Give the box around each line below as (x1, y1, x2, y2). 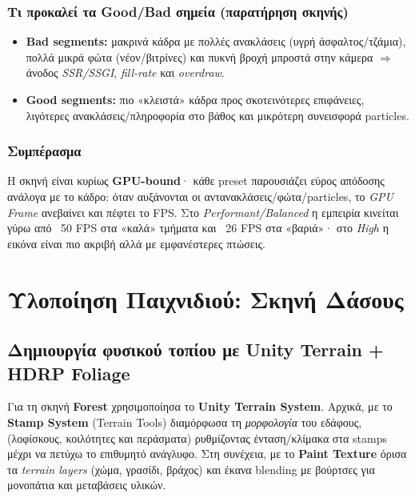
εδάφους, (320, 413, 362, 430)
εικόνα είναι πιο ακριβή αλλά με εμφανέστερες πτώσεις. (7, 235, 265, 251)
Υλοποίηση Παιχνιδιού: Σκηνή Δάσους (7, 282, 404, 315)
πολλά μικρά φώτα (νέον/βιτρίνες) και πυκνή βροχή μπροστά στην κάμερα (26, 48, 373, 65)
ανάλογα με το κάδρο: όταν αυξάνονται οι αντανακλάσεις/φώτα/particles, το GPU (7, 188, 393, 204)
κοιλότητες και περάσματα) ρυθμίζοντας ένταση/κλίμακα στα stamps (66, 429, 387, 446)
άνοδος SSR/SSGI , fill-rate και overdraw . (26, 64, 225, 81)
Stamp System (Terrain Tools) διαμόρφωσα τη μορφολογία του (7, 413, 317, 430)
